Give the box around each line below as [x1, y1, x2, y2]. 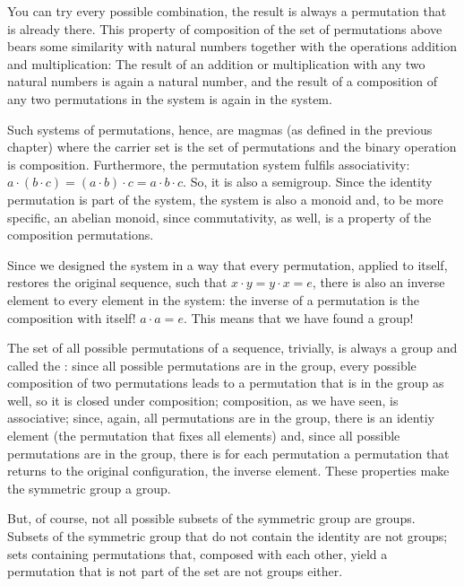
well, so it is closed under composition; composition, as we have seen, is [7, 390, 399, 409]
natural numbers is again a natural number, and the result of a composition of [7, 72, 438, 91]
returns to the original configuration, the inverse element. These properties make [7, 461, 450, 480]
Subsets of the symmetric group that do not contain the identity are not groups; [7, 527, 448, 546]
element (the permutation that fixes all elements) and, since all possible [7, 426, 400, 445]
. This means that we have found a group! [183, 308, 414, 327]
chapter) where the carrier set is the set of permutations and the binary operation [7, 137, 457, 156]
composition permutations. [7, 225, 154, 244]
